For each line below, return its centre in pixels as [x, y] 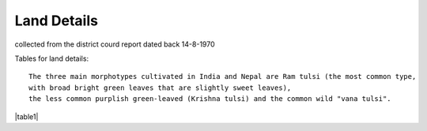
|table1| [26, 116]
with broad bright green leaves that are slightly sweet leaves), [160, 88]
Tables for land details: [52, 58]
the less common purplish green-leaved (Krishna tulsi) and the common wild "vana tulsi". [210, 99]
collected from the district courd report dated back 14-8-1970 [115, 44]
